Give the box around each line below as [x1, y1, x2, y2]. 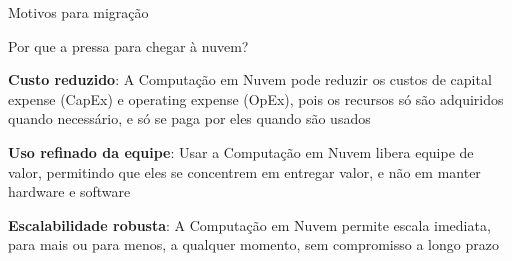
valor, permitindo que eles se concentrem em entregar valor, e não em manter [8, 161, 481, 182]
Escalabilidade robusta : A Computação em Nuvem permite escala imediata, [8, 214, 491, 235]
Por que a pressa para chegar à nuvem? [8, 35, 249, 56]
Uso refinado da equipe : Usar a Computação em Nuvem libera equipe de [8, 141, 474, 162]
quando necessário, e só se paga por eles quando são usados [8, 108, 371, 129]
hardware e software [8, 181, 131, 202]
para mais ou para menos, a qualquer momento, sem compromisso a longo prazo [8, 234, 499, 255]
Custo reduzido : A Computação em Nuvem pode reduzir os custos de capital [8, 69, 492, 90]
